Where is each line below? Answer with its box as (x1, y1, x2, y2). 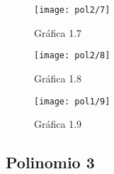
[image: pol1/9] (34, 96, 110, 107)
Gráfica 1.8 (34, 70, 82, 85)
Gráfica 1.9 (34, 116, 82, 131)
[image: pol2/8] (34, 50, 110, 61)
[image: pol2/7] (34, 5, 110, 15)
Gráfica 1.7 (34, 25, 82, 40)
